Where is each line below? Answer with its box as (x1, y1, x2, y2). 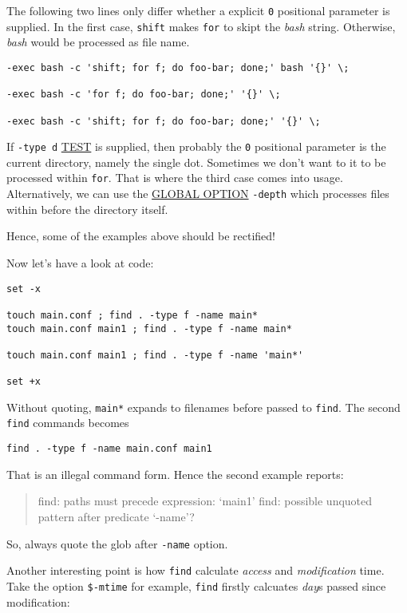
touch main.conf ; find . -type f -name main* (6, 309, 258, 321)
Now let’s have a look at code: (6, 254, 154, 271)
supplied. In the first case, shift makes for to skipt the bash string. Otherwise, (6, 18, 396, 34)
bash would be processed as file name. (6, 34, 190, 50)
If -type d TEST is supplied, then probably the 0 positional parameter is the (6, 138, 386, 155)
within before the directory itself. (6, 200, 168, 217)
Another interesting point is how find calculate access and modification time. (6, 562, 385, 579)
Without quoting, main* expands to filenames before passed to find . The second (6, 398, 401, 415)
